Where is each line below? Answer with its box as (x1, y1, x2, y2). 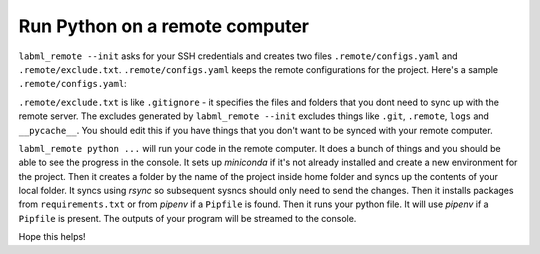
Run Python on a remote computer (18, 15, 310, 37)
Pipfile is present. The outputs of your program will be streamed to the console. (18, 212, 357, 224)
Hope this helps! (18, 231, 86, 243)
